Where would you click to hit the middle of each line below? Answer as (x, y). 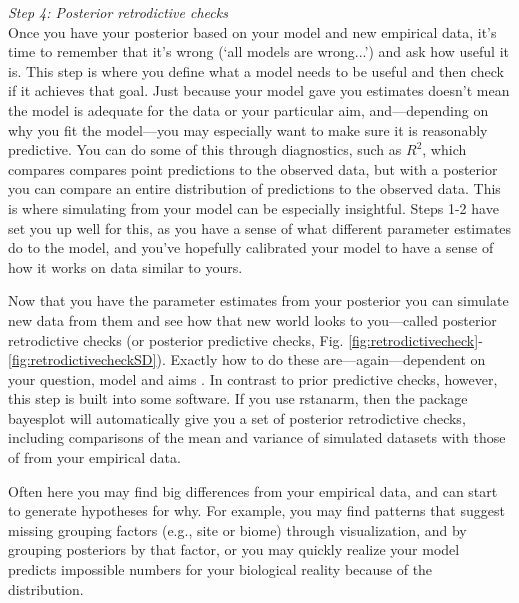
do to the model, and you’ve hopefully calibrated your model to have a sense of (251, 247)
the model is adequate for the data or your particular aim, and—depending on (248, 109)
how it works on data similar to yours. (125, 266)
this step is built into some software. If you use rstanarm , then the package (238, 398)
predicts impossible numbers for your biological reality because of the (220, 569)
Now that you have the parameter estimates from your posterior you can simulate (258, 300)
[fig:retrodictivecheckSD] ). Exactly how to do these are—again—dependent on (247, 359)
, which (444, 149)
